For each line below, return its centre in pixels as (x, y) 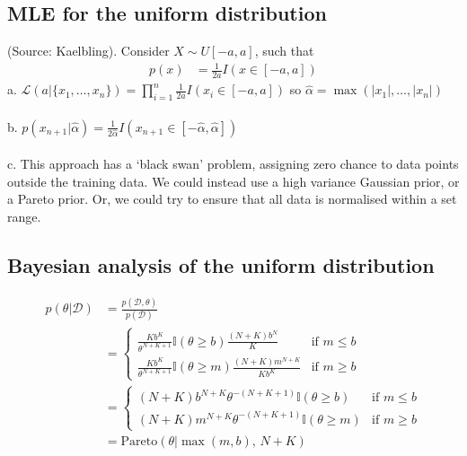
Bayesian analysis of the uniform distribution (221, 264)
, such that (284, 51)
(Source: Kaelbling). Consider (88, 51)
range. (24, 216)
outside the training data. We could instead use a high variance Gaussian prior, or (233, 181)
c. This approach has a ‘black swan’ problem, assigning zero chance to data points (233, 164)
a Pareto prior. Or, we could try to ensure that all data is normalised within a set (232, 199)
